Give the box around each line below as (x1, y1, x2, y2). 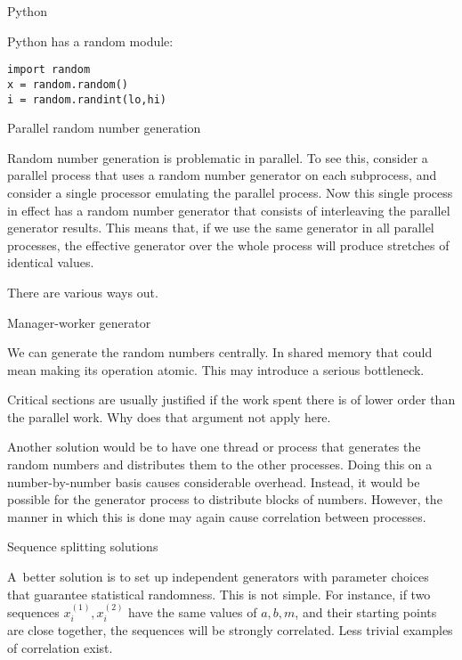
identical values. (7, 253, 94, 272)
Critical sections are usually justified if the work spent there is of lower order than (7, 390, 456, 409)
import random (7, 63, 91, 77)
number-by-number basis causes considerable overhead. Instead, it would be (7, 472, 420, 491)
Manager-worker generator (7, 313, 151, 331)
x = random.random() (7, 77, 129, 91)
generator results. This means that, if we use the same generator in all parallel (7, 218, 434, 237)
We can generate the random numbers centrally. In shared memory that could (7, 343, 433, 362)
